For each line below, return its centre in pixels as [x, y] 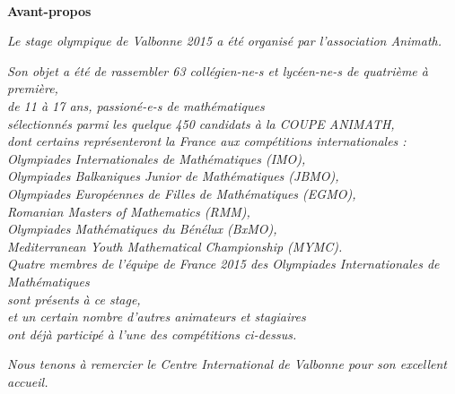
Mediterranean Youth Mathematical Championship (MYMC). [175, 246]
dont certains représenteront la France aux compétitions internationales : [207, 141]
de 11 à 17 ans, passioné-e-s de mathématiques [136, 105]
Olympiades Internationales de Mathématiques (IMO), [157, 158]
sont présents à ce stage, [74, 299]
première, [33, 88]
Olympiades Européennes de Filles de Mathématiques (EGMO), [182, 193]
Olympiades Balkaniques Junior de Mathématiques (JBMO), [173, 176]
